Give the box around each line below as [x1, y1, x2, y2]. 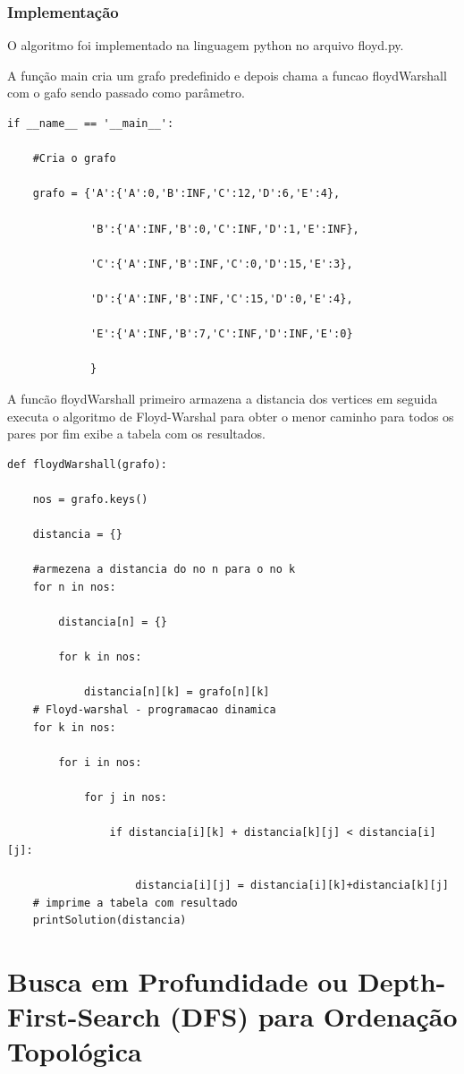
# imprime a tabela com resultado [32, 896, 238, 909]
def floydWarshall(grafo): [7, 457, 167, 471]
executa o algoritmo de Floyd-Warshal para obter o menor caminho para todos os [7, 406, 454, 425]
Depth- [357, 962, 446, 999]
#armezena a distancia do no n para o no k [32, 563, 296, 576]
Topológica [7, 1033, 142, 1070]
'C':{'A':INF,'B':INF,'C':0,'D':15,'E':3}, [90, 257, 353, 270]
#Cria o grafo [32, 152, 116, 166]
